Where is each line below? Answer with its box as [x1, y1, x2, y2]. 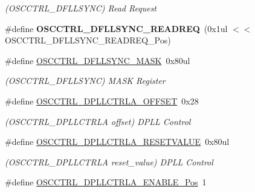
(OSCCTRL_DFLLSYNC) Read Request [5, 2, 157, 14]
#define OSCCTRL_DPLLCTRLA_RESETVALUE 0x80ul [5, 135, 230, 148]
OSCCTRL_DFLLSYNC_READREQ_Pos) [5, 34, 171, 46]
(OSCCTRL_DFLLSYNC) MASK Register [5, 74, 166, 87]
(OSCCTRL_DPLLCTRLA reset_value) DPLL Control [5, 155, 213, 168]
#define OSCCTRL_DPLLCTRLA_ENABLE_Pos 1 [5, 176, 207, 188]
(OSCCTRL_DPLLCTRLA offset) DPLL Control [5, 115, 191, 127]
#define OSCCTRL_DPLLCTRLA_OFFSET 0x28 [5, 94, 199, 107]
